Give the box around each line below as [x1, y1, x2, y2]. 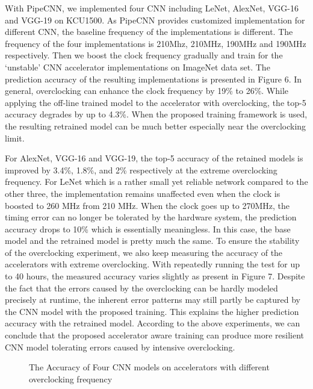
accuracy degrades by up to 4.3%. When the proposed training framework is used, [5, 108, 308, 120]
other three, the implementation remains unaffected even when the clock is [5, 187, 280, 199]
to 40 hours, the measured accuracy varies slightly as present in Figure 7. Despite [5, 270, 305, 282]
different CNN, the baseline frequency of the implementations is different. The [5, 25, 293, 38]
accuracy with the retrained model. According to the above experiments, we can [5, 317, 300, 329]
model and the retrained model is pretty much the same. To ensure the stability [5, 234, 300, 247]
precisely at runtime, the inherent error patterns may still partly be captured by [5, 293, 300, 306]
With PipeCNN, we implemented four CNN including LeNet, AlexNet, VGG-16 [5, 2, 299, 14]
